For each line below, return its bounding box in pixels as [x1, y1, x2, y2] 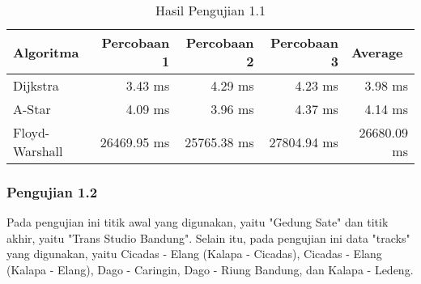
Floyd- [13, 123, 50, 142]
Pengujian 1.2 [6, 181, 98, 201]
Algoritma [13, 42, 79, 61]
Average [351, 42, 403, 61]
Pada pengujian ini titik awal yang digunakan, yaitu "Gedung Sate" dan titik [6, 214, 389, 231]
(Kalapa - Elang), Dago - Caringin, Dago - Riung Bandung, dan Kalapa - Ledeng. [6, 261, 414, 278]
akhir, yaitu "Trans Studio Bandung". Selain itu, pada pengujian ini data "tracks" [6, 229, 410, 246]
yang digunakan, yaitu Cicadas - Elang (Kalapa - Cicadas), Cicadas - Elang [6, 245, 382, 262]
